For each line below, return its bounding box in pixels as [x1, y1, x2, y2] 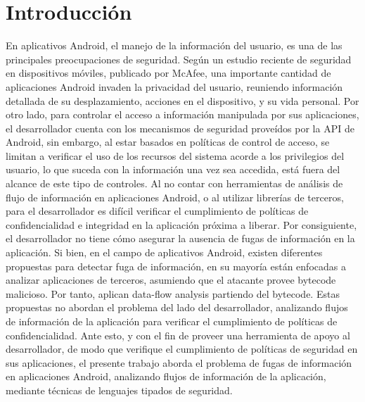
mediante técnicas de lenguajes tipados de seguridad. [6, 382, 233, 397]
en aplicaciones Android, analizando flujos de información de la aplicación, [6, 369, 326, 384]
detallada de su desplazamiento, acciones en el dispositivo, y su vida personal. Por [6, 93, 359, 108]
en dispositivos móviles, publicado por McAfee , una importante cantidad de [6, 65, 331, 80]
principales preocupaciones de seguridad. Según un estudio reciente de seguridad [6, 51, 352, 66]
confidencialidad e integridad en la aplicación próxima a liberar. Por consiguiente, [6, 217, 357, 232]
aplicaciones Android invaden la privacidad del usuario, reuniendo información [6, 79, 343, 94]
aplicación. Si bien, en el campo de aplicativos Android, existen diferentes [6, 245, 323, 260]
